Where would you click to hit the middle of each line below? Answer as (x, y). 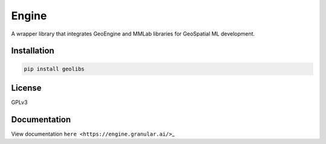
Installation (33, 51)
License (26, 88)
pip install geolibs (54, 69)
